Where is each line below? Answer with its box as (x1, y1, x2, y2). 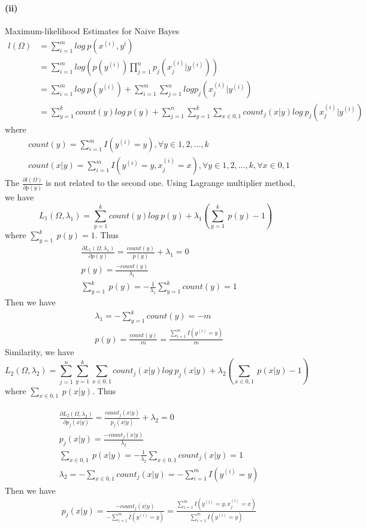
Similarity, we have (5, 346, 74, 358)
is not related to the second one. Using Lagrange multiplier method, (46, 176, 295, 189)
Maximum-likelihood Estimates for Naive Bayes (5, 24, 180, 37)
